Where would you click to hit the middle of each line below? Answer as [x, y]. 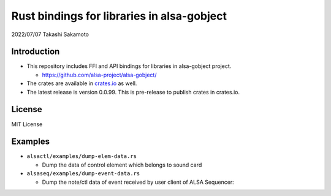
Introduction [36, 52]
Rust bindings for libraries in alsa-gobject [119, 16]
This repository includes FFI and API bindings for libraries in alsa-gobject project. [129, 66]
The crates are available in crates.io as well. [82, 83]
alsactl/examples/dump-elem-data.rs [82, 156]
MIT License [27, 124]
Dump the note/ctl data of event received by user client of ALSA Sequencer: [138, 182]
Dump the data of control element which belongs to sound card [122, 165]
